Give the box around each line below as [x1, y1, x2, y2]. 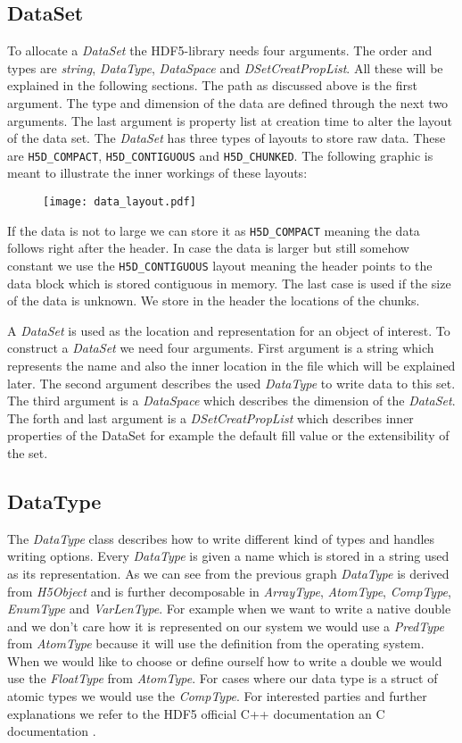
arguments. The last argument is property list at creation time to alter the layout [7, 111, 453, 129]
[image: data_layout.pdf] [43, 196, 196, 209]
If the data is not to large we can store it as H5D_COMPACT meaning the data [7, 221, 420, 239]
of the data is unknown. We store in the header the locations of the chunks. [7, 291, 420, 310]
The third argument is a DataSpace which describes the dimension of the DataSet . [7, 391, 456, 410]
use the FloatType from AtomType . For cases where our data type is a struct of [7, 669, 438, 688]
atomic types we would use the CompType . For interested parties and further [7, 687, 427, 705]
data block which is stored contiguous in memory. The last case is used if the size [7, 273, 451, 292]
